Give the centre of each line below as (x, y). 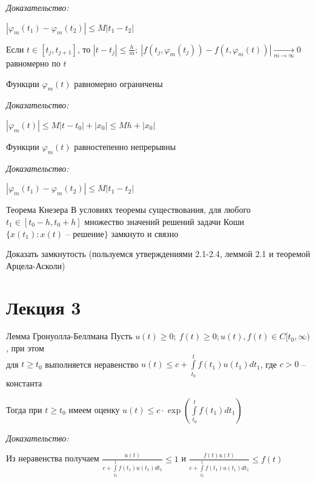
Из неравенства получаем (53, 458)
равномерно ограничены (118, 83)
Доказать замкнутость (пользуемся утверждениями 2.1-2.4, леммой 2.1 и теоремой (158, 254)
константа (24, 383)
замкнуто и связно (145, 233)
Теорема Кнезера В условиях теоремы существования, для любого (128, 210)
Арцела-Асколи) (36, 265)
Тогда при (24, 409)
